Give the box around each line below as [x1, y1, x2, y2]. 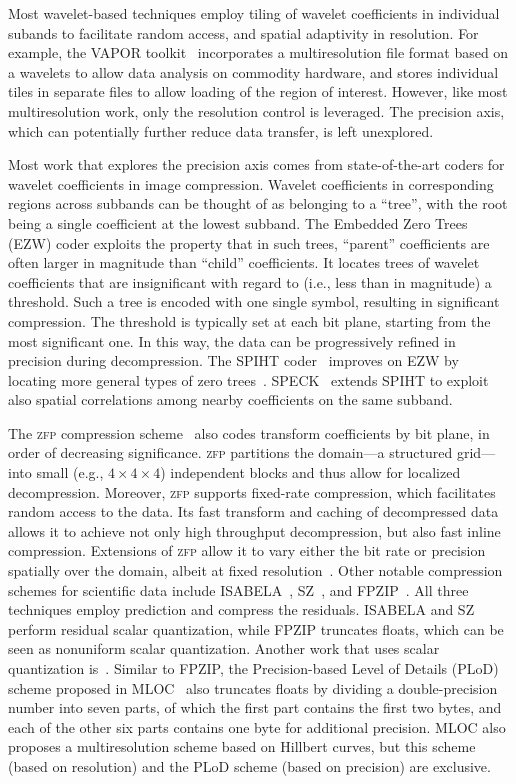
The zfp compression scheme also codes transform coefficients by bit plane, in [8, 422, 490, 443]
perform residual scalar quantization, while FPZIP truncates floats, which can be [8, 618, 504, 639]
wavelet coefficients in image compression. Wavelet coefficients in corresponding [8, 173, 494, 194]
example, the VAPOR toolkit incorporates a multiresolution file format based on [8, 42, 509, 63]
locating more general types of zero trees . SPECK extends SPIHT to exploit [8, 369, 489, 390]
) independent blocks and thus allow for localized [160, 462, 461, 483]
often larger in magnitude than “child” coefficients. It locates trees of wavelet [8, 252, 480, 273]
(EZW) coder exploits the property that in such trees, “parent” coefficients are [8, 232, 490, 253]
